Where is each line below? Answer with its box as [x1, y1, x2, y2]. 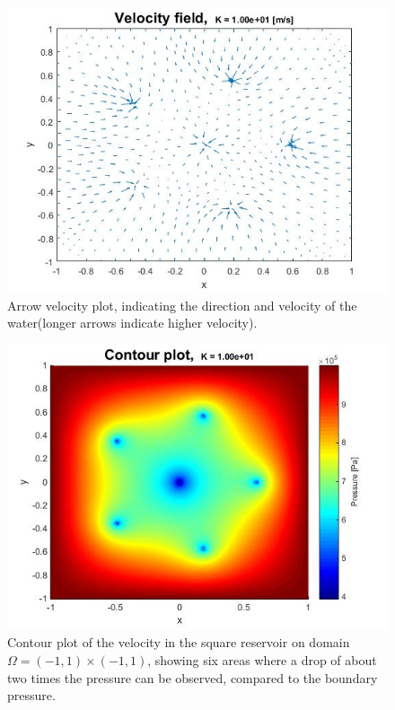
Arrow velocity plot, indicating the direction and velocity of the [7, 295, 357, 314]
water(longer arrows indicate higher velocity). [7, 313, 258, 332]
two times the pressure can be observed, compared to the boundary [7, 668, 378, 687]
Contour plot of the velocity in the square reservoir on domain [7, 633, 350, 652]
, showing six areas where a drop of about [147, 650, 377, 669]
